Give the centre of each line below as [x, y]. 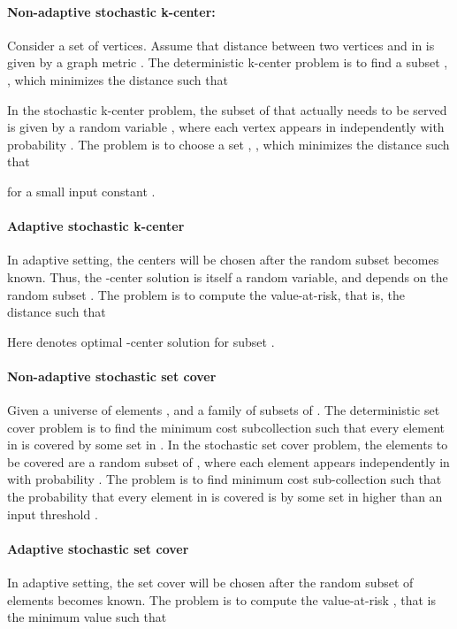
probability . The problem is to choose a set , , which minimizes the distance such [228, 144]
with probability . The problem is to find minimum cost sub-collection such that [225, 479]
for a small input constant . [81, 191]
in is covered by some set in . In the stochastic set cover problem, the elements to [228, 445]
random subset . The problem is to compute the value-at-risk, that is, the [206, 294]
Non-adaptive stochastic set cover [112, 376]
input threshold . [53, 514]
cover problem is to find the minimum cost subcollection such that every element [226, 427]
